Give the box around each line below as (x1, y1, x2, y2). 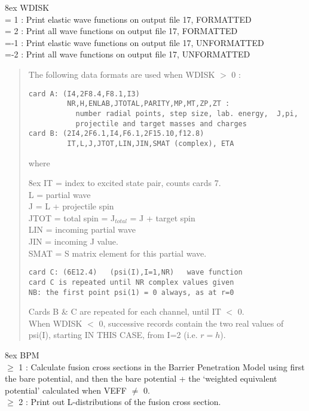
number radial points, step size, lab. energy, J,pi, (75, 109, 298, 118)
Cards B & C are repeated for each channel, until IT (28, 305, 221, 318)
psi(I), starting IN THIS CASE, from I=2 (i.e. (28, 328, 198, 341)
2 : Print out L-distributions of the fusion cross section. (19, 395, 221, 408)
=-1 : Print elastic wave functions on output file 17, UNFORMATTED (5, 36, 264, 48)
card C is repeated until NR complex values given (28, 278, 234, 287)
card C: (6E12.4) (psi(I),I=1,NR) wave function (28, 268, 243, 277)
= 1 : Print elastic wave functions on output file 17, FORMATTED (5, 13, 252, 25)
